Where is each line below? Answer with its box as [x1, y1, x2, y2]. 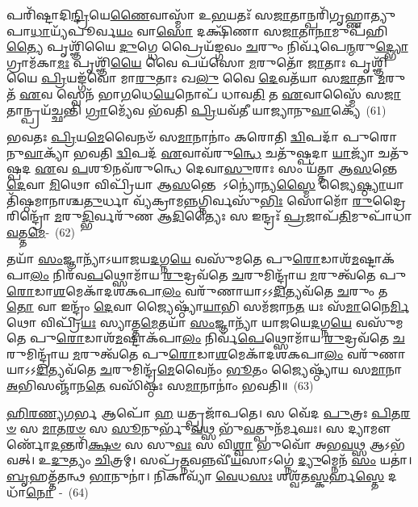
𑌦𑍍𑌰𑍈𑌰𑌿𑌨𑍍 [372, 191, 406, 208]
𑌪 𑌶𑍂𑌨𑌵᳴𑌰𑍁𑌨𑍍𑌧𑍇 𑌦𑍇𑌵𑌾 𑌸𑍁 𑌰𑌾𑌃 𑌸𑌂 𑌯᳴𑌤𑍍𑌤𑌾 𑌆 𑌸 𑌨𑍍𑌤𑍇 [71, 160, 398, 177]
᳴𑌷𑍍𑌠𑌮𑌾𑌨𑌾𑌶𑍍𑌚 [6, 191, 84, 208]
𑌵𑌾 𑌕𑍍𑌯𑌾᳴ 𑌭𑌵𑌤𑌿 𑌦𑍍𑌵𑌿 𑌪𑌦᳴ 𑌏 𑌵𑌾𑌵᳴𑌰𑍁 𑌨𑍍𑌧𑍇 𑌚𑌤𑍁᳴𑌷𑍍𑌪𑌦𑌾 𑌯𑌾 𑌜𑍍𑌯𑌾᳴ [24, 144, 374, 161]
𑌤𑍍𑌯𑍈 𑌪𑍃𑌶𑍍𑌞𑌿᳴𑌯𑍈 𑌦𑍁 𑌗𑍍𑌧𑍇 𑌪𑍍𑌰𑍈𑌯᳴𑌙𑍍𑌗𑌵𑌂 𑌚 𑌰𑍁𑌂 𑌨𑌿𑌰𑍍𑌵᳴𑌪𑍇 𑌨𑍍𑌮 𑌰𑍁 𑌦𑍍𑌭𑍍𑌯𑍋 [6, 38, 408, 55]
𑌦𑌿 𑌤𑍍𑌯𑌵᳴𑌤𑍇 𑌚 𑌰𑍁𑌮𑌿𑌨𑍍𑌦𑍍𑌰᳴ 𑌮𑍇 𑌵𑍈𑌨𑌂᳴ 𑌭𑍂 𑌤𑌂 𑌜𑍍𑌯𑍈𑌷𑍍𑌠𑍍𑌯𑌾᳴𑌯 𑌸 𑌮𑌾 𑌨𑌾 [36, 361, 403, 378]
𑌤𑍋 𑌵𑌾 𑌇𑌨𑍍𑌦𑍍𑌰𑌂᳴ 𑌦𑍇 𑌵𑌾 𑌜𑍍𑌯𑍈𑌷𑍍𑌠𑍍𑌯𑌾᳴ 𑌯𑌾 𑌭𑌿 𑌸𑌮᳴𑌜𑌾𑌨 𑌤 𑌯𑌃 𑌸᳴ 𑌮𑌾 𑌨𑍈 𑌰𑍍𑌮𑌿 [6, 298, 410, 315]
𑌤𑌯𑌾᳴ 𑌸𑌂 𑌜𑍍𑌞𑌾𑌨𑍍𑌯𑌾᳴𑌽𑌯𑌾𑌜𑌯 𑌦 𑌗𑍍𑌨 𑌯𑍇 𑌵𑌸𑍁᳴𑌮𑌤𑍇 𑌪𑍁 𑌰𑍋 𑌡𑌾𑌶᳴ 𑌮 [6, 250, 359, 267]
